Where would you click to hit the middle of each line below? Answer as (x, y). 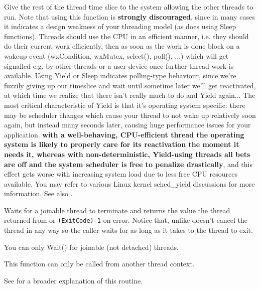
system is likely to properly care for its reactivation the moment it (122, 144)
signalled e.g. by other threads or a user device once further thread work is (119, 65)
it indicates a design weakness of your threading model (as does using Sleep (120, 26)
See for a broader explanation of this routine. (73, 280)
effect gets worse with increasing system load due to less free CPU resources (121, 174)
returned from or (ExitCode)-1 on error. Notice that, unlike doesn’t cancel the (126, 220)
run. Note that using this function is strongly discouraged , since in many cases (129, 16)
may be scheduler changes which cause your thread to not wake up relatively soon (130, 115)
